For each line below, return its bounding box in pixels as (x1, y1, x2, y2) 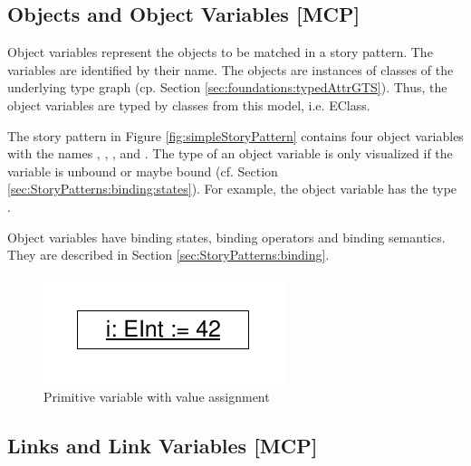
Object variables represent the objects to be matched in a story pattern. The (7, 43, 433, 62)
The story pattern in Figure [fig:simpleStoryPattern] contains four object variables (7, 126, 464, 145)
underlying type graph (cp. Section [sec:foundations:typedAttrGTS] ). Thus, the (7, 78, 447, 97)
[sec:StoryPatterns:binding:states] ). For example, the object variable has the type (7, 179, 457, 198)
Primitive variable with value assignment (43, 387, 270, 406)
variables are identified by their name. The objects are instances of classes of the (7, 60, 454, 79)
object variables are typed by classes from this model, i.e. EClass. (7, 95, 370, 114)
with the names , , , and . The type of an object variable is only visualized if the (7, 144, 453, 163)
